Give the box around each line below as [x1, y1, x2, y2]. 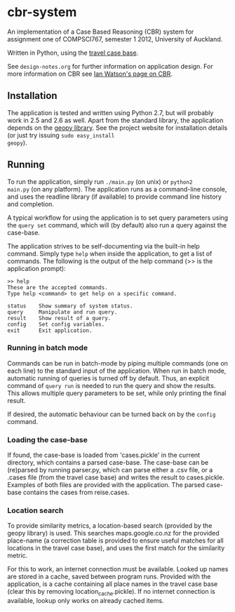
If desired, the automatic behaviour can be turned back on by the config [7, 410, 216, 418]
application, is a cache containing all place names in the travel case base [7, 580, 218, 588]
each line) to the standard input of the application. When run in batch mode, [7, 366, 227, 375]
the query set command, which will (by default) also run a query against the [7, 220, 227, 229]
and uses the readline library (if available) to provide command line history [7, 192, 222, 201]
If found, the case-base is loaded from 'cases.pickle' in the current [7, 451, 201, 460]
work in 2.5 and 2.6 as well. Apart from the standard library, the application [7, 116, 224, 124]
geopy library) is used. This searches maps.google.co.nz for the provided [7, 529, 220, 538]
